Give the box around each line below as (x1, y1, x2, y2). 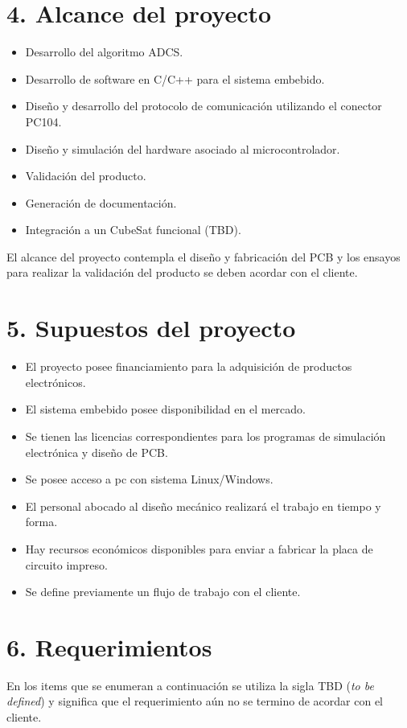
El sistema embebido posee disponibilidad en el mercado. (25, 401, 306, 417)
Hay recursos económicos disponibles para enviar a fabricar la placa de (25, 540, 373, 557)
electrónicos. (25, 373, 86, 390)
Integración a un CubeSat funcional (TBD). (25, 221, 241, 238)
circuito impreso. (25, 556, 108, 573)
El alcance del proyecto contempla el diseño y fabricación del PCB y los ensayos (6, 248, 401, 265)
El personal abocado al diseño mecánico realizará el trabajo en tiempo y (25, 497, 381, 514)
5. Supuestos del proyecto (6, 311, 296, 344)
